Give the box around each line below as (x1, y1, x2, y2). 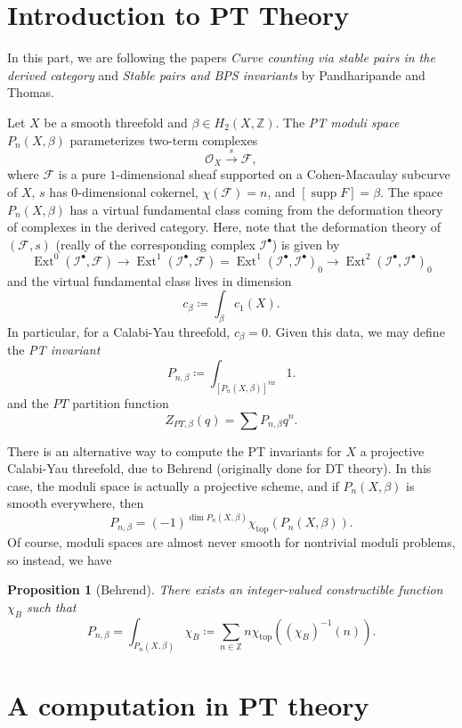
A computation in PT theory (7, 686, 369, 723)
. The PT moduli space (275, 112, 400, 131)
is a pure (58, 165, 106, 184)
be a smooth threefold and (44, 112, 188, 131)
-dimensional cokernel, (77, 182, 199, 200)
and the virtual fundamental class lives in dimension (7, 271, 292, 290)
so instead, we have (7, 550, 112, 568)
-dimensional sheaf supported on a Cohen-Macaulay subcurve (116, 165, 450, 184)
